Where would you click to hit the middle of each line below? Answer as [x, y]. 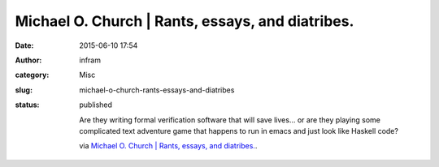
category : [32, 75]
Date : [24, 45]
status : [27, 105]
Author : [28, 60]
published [96, 105]
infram [90, 60]
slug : [24, 90]
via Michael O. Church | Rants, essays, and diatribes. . [168, 146]
